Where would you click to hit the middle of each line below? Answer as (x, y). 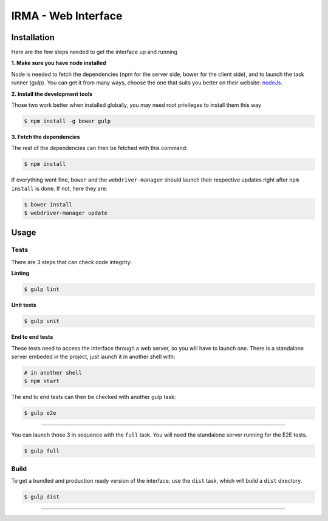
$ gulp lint (42, 289)
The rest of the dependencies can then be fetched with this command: (99, 148)
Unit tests (24, 305)
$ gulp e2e (40, 413)
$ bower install (48, 204)
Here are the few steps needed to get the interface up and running (94, 52)
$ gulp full (42, 451)
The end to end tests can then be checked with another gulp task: (94, 397)
